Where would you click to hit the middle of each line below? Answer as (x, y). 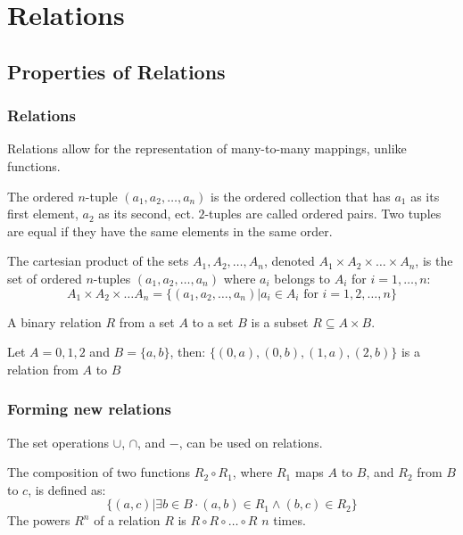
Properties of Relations (116, 71)
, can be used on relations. (251, 442)
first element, (43, 214)
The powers (39, 520)
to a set (213, 321)
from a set (147, 321)
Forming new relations (89, 409)
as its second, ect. (146, 214)
